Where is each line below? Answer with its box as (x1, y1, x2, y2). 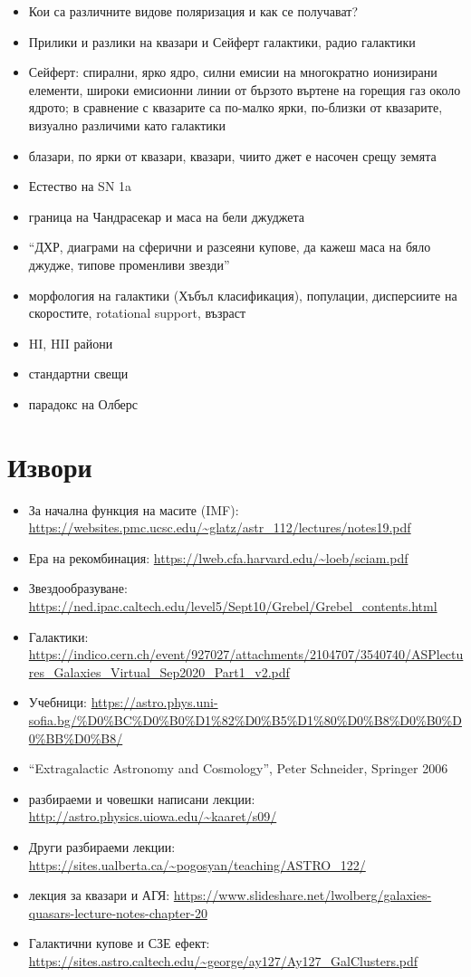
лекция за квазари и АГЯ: (28, 886, 170, 905)
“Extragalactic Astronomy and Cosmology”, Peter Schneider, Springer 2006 (28, 759, 448, 778)
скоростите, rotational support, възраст (28, 303, 246, 322)
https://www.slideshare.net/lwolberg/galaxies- (173, 886, 432, 905)
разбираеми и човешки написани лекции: (28, 789, 255, 808)
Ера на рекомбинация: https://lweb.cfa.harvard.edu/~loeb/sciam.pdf (28, 548, 409, 567)
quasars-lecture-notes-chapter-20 (28, 903, 207, 922)
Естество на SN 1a (28, 177, 132, 196)
